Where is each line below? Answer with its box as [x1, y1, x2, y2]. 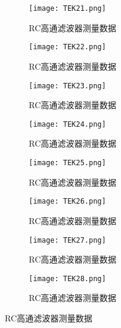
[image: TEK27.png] [29, 235, 106, 244]
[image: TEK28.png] [29, 274, 106, 283]
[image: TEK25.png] [29, 159, 106, 167]
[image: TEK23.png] [29, 81, 106, 90]
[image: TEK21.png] [29, 4, 106, 13]
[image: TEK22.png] [29, 43, 106, 52]
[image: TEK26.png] [29, 197, 106, 206]
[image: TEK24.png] [29, 120, 106, 129]
